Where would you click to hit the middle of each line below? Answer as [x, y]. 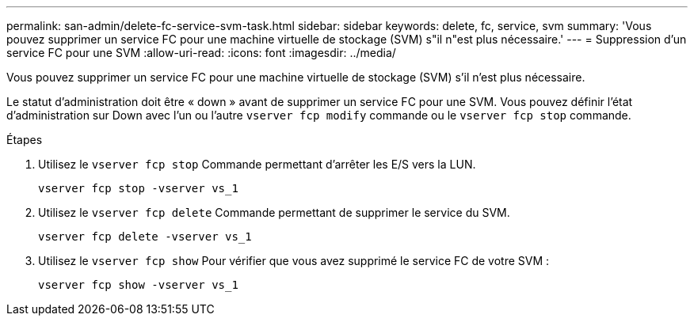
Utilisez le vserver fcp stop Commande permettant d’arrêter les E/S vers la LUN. [257, 164]
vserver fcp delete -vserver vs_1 [145, 237]
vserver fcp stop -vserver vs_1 [138, 188]
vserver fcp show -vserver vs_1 [138, 285]
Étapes [25, 140]
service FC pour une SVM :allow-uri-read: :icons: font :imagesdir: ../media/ [201, 53]
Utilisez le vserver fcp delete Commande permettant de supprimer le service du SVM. [274, 212]
